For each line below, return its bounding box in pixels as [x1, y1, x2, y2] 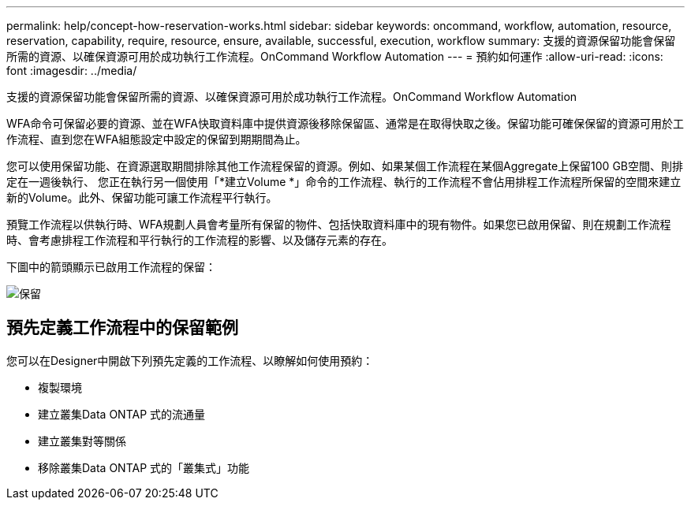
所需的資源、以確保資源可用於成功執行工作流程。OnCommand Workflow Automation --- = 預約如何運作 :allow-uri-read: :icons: [6, 50, 663, 63]
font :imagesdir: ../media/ [6, 64, 137, 77]
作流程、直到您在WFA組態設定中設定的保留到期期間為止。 [6, 132, 307, 146]
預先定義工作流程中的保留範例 [6, 318, 238, 338]
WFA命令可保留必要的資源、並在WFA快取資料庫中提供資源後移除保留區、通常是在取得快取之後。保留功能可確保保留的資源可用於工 [6, 117, 684, 130]
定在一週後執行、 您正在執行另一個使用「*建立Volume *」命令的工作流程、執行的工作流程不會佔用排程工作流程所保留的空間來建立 [6, 175, 682, 188]
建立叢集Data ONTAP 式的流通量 [38, 407, 206, 421]
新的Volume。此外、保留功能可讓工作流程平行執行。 [6, 191, 278, 204]
